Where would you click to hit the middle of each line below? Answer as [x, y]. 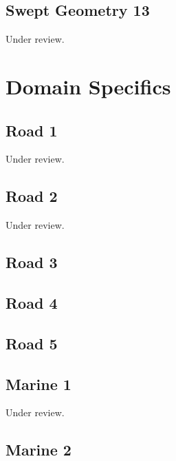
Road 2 [32, 196]
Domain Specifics [88, 86]
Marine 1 [38, 383]
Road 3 [32, 262]
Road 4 [32, 302]
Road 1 [32, 130]
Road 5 [32, 343]
